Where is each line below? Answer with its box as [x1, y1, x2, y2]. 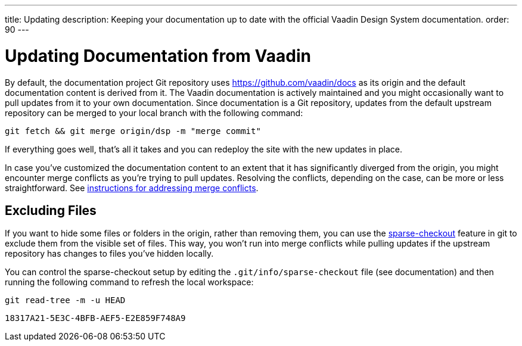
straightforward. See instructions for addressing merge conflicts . [5, 182, 259, 193]
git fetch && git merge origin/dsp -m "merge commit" [5, 126, 261, 136]
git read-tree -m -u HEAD [5, 295, 126, 306]
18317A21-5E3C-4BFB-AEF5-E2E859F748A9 [5, 313, 186, 323]
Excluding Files [5, 202, 97, 218]
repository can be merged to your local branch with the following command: [5, 107, 303, 118]
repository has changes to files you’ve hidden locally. [5, 248, 214, 259]
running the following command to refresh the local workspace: [5, 277, 254, 288]
